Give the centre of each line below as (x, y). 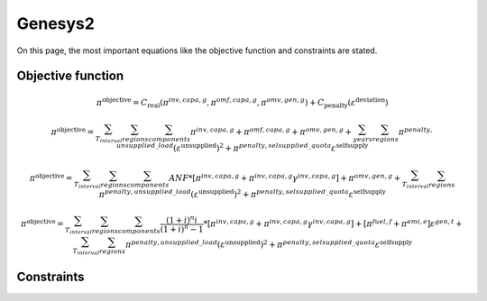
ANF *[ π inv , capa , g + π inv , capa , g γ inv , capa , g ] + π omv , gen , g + (285, 178)
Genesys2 (55, 23)
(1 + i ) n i (182, 219)
